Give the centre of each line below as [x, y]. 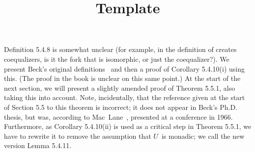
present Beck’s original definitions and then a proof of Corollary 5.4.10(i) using [124, 68]
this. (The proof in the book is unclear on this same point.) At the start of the [122, 78]
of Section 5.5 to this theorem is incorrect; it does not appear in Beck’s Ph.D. [121, 107]
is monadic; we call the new [203, 136]
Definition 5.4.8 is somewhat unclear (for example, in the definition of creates [120, 49]
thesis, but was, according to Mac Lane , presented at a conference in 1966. [118, 116]
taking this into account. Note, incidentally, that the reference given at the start [125, 97]
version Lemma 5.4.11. [38, 145]
